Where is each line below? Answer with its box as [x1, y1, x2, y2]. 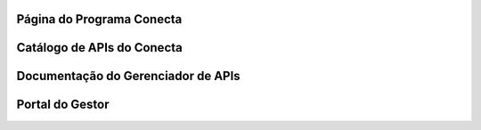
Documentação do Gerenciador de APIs [16, 69, 240, 84]
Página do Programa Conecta [16, 12, 183, 27]
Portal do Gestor [16, 97, 110, 112]
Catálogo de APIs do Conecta [16, 40, 183, 55]
